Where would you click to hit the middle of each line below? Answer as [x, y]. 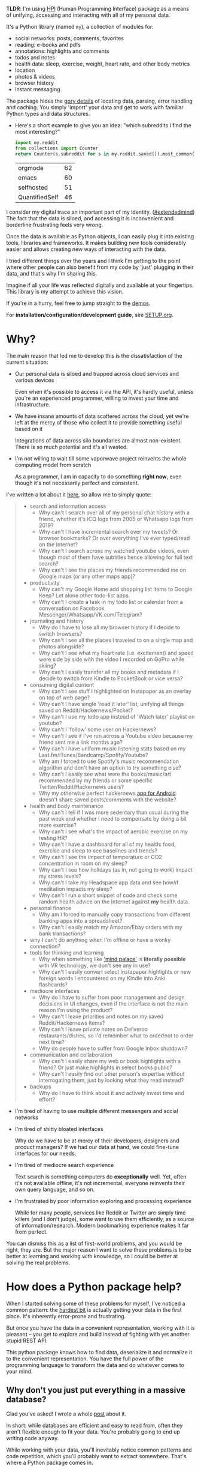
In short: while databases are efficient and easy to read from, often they [95, 1426]
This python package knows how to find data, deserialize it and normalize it [99, 1352]
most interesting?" [37, 132]
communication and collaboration [71, 1054]
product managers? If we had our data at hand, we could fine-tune [97, 1147]
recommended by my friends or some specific [96, 780]
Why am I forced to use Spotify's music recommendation [109, 761]
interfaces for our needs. [45, 1153]
